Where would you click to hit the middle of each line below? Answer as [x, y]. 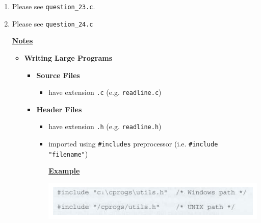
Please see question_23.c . [54, 6]
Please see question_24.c [53, 23]
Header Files [59, 109]
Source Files [58, 75]
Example [64, 171]
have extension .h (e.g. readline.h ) [105, 126]
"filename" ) [68, 153]
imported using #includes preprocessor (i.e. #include [133, 143]
